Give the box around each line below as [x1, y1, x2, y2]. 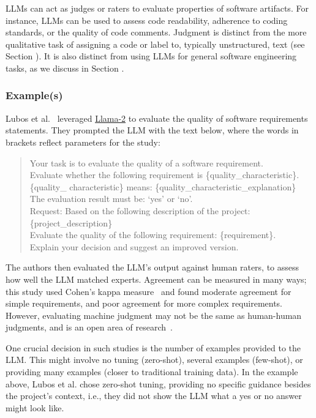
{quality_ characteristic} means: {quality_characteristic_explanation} [29, 180, 296, 193]
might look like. [6, 401, 64, 414]
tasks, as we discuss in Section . [6, 61, 124, 74]
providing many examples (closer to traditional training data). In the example [6, 365, 298, 378]
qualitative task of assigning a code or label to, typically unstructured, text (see [6, 37, 305, 50]
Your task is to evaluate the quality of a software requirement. [29, 156, 263, 169]
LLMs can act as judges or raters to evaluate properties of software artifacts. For [6, 2, 309, 14]
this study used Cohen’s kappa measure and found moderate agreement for [6, 285, 292, 297]
